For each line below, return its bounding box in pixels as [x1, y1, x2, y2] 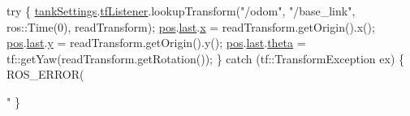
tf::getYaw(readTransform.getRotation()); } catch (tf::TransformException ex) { [6, 49, 405, 67]
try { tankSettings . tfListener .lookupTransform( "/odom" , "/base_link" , [6, 2, 356, 19]
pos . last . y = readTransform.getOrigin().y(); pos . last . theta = [6, 34, 306, 51]
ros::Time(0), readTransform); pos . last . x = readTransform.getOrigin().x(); [6, 18, 375, 35]
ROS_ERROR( [6, 66, 84, 83]
